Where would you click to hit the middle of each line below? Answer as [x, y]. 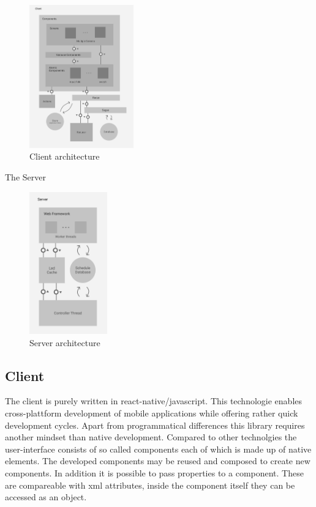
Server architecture [65, 342]
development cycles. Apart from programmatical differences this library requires [155, 425]
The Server [25, 176]
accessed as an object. [46, 497]
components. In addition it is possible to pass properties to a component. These [154, 473]
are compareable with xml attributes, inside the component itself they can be [150, 485]
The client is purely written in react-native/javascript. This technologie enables [153, 401]
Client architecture [65, 156]
